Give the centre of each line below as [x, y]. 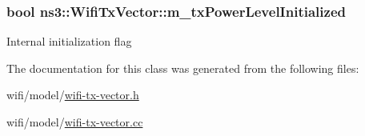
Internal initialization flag [69, 41]
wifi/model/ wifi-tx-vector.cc [75, 122]
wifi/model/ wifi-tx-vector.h [73, 95]
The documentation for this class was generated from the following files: [183, 68]
